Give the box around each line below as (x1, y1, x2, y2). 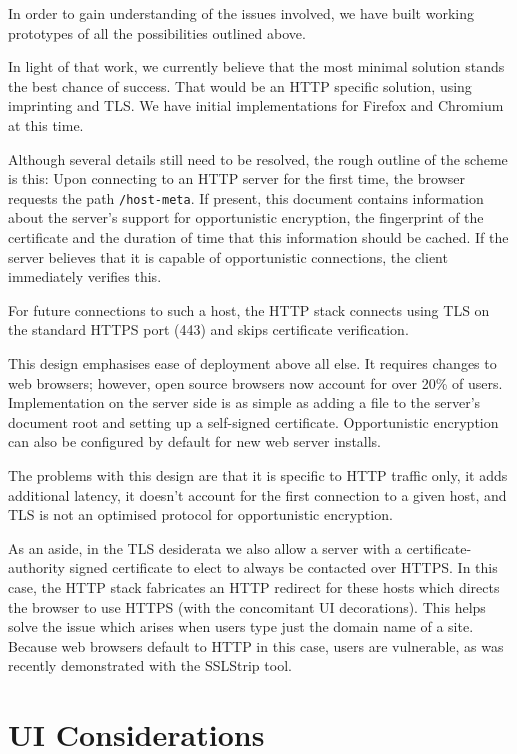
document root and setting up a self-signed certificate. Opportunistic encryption (8, 411, 499, 432)
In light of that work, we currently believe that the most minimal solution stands (8, 56, 505, 77)
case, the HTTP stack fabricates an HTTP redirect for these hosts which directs (8, 576, 500, 597)
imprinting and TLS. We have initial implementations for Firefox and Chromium (8, 95, 504, 116)
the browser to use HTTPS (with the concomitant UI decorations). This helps (8, 596, 486, 617)
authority (8, 557, 65, 578)
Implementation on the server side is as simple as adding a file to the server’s (8, 392, 481, 413)
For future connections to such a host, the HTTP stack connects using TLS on (8, 299, 490, 320)
